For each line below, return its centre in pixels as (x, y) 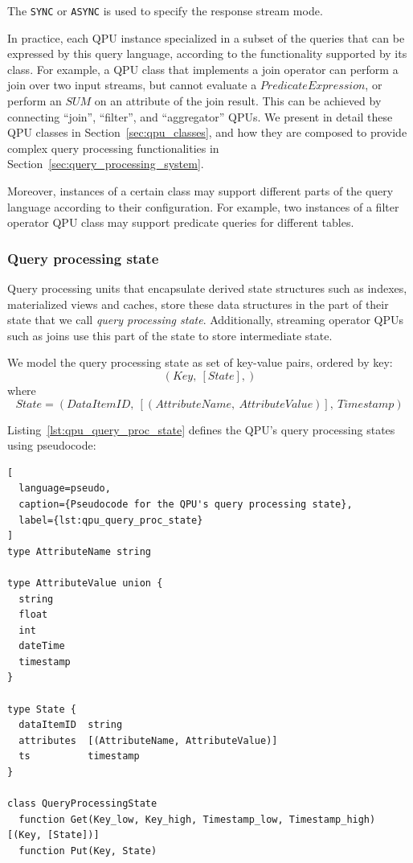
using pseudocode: (52, 445)
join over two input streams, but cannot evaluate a (132, 85)
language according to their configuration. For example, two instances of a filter (203, 206)
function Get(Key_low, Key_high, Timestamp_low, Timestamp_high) (197, 819)
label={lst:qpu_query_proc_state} (111, 520)
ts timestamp (79, 756)
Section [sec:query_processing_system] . (106, 164)
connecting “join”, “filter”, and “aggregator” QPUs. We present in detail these (200, 116)
